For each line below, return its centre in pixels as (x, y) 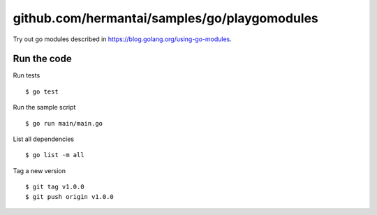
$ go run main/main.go (64, 123)
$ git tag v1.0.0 (55, 187)
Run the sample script (44, 107)
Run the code (43, 59)
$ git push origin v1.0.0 (70, 197)
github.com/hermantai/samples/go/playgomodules (166, 18)
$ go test (42, 91)
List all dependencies (44, 139)
